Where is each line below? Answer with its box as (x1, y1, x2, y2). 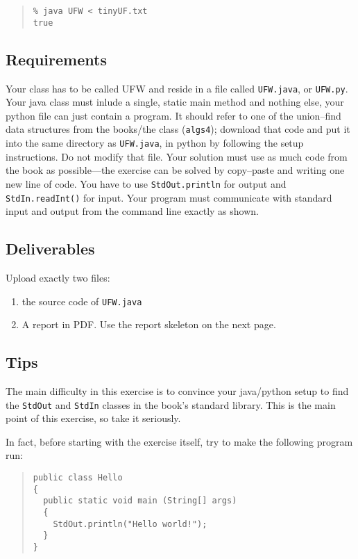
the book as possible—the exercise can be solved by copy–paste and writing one (6, 163, 345, 177)
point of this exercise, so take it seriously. (6, 411, 181, 426)
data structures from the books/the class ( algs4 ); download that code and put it (6, 122, 350, 136)
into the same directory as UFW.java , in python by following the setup (6, 136, 304, 150)
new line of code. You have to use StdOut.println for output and (6, 176, 287, 191)
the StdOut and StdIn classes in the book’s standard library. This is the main (6, 397, 336, 412)
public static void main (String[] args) (43, 496, 237, 506)
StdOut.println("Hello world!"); (53, 519, 207, 529)
